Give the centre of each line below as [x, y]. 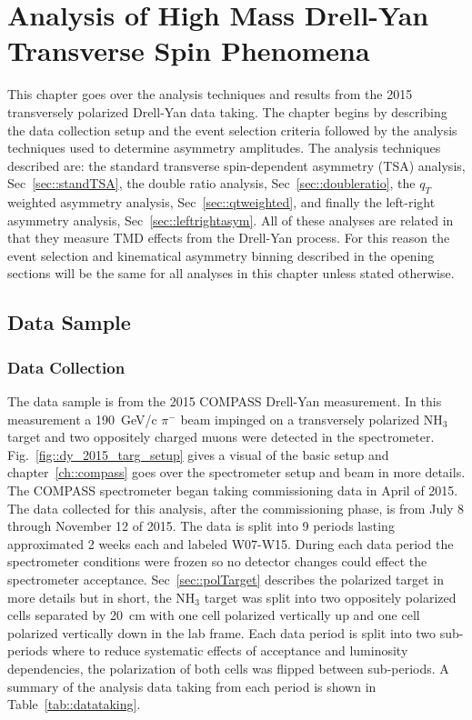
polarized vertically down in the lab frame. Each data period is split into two [222, 632]
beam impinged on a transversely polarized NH [311, 419]
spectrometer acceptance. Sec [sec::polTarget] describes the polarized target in [226, 579]
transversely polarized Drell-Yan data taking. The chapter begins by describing [227, 111]
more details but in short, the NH [101, 597]
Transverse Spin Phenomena [189, 50]
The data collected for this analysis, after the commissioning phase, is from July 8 [236, 508]
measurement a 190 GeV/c [82, 419]
